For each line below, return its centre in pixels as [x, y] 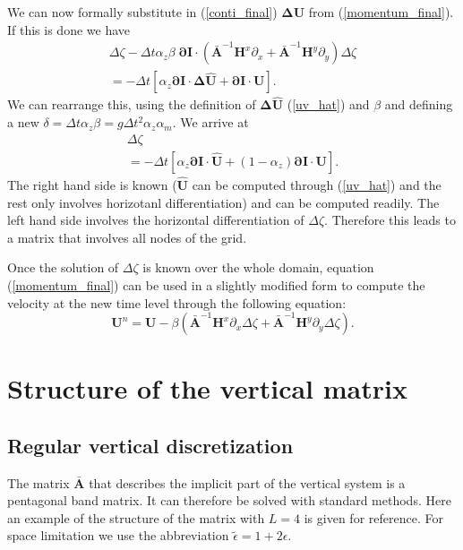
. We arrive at [210, 122]
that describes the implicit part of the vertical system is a [247, 482]
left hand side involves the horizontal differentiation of [156, 220]
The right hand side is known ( [92, 184]
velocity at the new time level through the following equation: [177, 302]
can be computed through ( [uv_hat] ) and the [317, 184]
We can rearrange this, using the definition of [132, 104]
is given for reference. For [373, 517]
